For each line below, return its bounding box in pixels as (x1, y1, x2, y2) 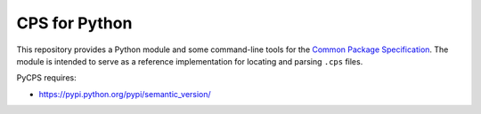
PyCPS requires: (16, 72, 77, 83)
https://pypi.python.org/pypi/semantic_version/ (38, 88, 211, 99)
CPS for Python (16, 13, 133, 33)
